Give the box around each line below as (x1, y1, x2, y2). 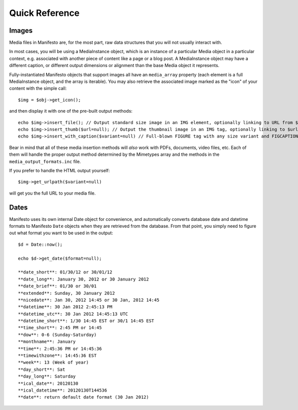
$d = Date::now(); (18, 241, 63, 247)
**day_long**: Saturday (18, 374, 76, 379)
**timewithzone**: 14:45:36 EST (18, 353, 97, 358)
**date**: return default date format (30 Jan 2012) (18, 395, 149, 400)
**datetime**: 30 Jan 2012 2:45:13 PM (18, 304, 113, 310)
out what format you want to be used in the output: (9, 230, 113, 236)
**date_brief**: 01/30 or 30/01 (18, 283, 97, 289)
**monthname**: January (18, 339, 76, 344)
